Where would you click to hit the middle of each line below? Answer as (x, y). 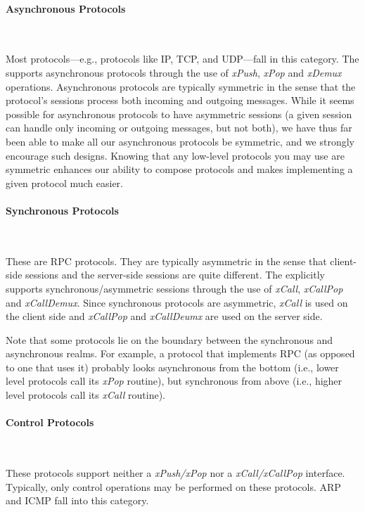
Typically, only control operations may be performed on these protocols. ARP (173, 486)
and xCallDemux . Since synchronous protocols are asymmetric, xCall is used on (177, 302)
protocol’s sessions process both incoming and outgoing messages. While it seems (180, 100)
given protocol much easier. (64, 183)
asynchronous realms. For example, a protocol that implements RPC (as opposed (180, 353)
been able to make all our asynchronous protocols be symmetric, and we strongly (180, 141)
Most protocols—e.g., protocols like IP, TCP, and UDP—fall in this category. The (182, 59)
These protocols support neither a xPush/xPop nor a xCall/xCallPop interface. (175, 473)
